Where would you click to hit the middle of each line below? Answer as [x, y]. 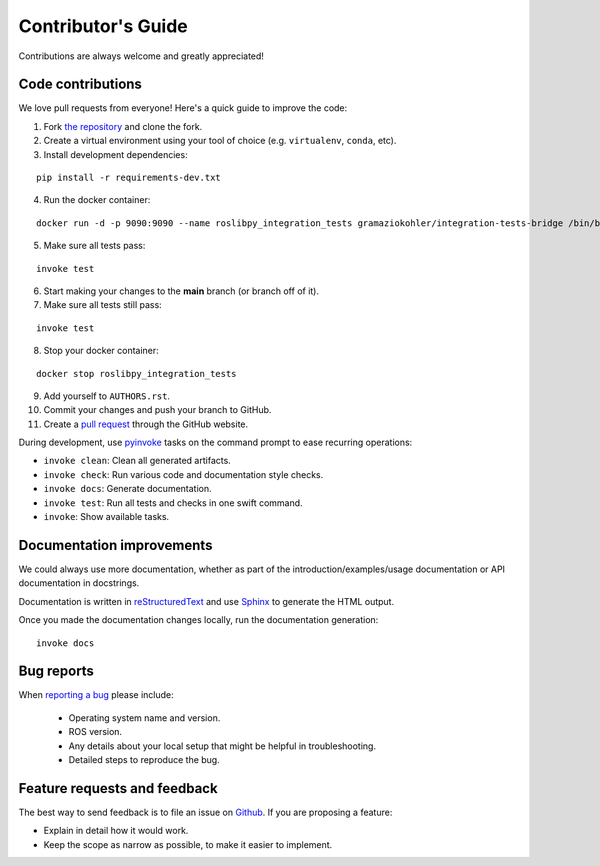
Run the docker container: [97, 200]
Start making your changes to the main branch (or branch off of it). [181, 291]
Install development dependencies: [116, 154]
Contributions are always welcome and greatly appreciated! [141, 56]
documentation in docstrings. [79, 583]
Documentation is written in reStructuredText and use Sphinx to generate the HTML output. [206, 601]
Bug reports [56, 671]
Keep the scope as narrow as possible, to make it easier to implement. [188, 844]
